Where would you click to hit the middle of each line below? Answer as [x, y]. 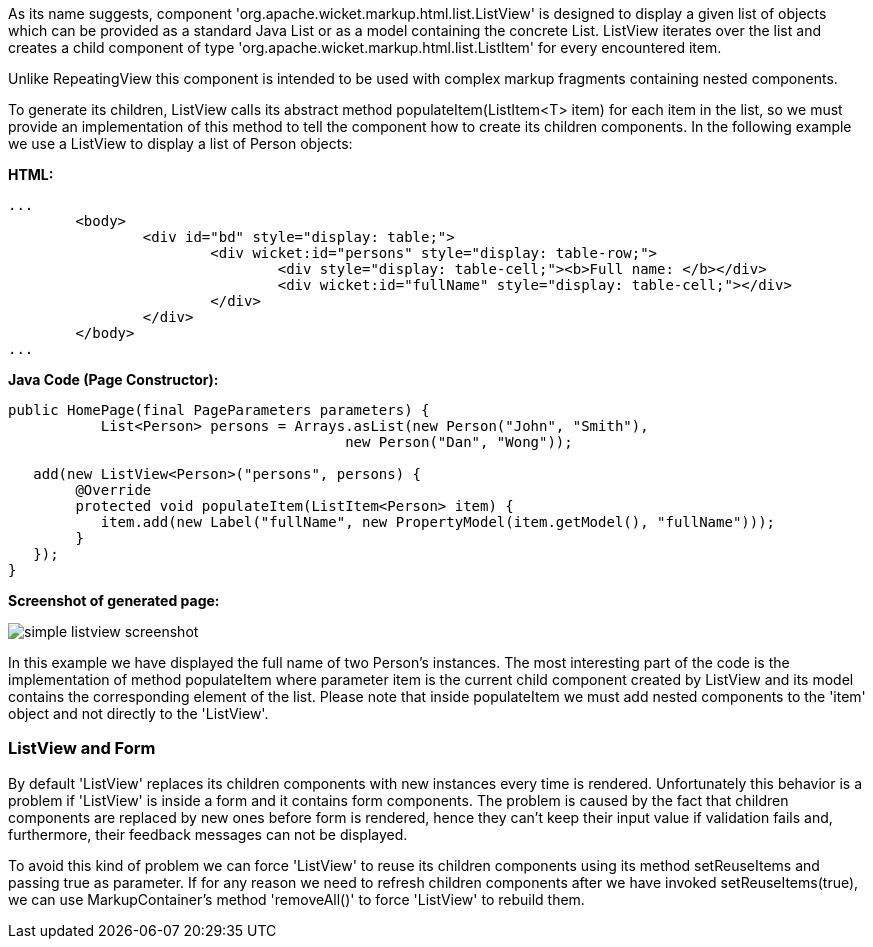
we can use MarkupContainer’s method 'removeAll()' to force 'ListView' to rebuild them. [296, 899]
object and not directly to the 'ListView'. [138, 713]
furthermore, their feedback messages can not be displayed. [208, 834]
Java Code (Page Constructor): [113, 379]
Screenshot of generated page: [114, 600]
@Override [113, 490]
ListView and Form [82, 748]
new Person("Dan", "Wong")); [459, 442]
